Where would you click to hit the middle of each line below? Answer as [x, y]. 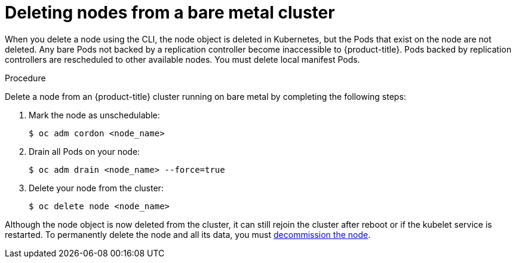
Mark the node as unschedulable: [94, 115]
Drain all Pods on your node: [85, 151]
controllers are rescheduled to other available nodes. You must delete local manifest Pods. [182, 59]
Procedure [25, 78]
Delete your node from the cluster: [96, 188]
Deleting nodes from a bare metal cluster [170, 13]
